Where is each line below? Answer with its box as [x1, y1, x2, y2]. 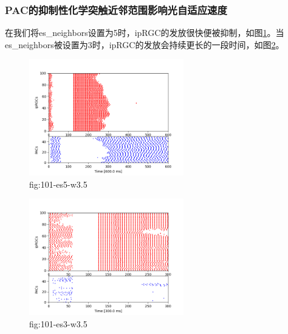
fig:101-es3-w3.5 [29, 317, 87, 330]
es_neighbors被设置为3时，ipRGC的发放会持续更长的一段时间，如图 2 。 [5, 38, 284, 51]
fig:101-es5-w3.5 [29, 177, 87, 190]
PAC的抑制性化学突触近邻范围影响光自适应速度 [5, 2, 227, 17]
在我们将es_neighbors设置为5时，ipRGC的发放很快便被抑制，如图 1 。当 [5, 26, 284, 39]
